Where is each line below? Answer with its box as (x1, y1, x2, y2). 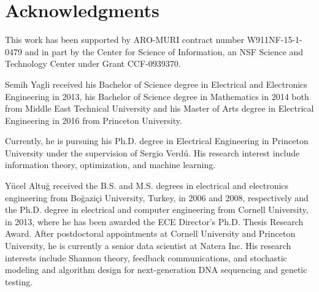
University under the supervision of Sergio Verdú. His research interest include (5, 146, 300, 159)
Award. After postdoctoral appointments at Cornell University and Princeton (5, 227, 296, 240)
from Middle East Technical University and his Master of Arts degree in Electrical (5, 102, 314, 115)
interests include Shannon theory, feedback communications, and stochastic (5, 251, 287, 264)
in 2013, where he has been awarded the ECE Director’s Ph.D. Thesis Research (5, 215, 304, 228)
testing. (5, 275, 33, 288)
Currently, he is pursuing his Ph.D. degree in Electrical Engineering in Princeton (5, 134, 309, 147)
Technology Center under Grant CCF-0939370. (5, 57, 181, 70)
